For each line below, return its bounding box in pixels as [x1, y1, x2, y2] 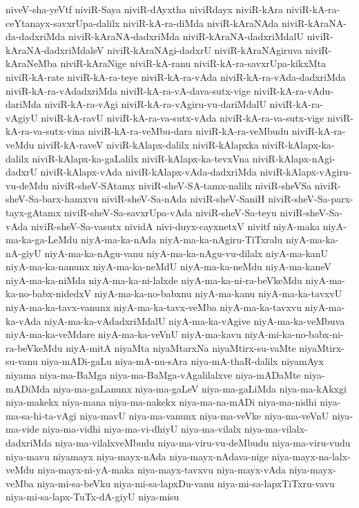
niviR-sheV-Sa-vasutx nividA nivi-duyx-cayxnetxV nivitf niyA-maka [30, 218, 320, 233]
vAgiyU [6, 110, 38, 124]
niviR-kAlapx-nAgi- [252, 151, 336, 165]
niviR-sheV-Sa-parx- [268, 191, 353, 206]
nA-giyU [6, 245, 41, 260]
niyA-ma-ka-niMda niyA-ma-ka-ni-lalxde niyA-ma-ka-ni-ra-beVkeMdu [6, 272, 302, 287]
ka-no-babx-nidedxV [6, 286, 92, 301]
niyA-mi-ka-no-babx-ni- [244, 327, 344, 341]
